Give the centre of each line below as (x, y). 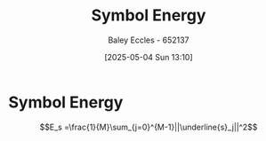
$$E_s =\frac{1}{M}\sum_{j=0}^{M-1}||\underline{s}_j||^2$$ (149, 127)
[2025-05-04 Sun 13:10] (149, 57)
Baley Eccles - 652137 (149, 40)
